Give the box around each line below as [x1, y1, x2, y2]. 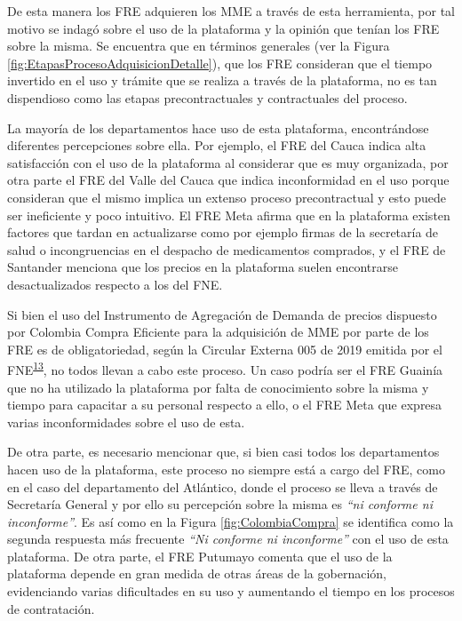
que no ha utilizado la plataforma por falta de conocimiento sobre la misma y [7, 378, 429, 396]
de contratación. [7, 599, 95, 617]
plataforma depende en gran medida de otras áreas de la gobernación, [7, 564, 386, 583]
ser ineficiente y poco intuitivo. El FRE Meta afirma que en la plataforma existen [7, 205, 450, 224]
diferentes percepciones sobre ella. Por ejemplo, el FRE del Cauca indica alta [7, 136, 426, 155]
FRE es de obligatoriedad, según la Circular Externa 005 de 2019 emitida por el [7, 339, 442, 358]
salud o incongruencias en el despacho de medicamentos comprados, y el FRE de [7, 240, 446, 259]
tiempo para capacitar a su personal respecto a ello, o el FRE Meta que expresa [7, 395, 442, 414]
